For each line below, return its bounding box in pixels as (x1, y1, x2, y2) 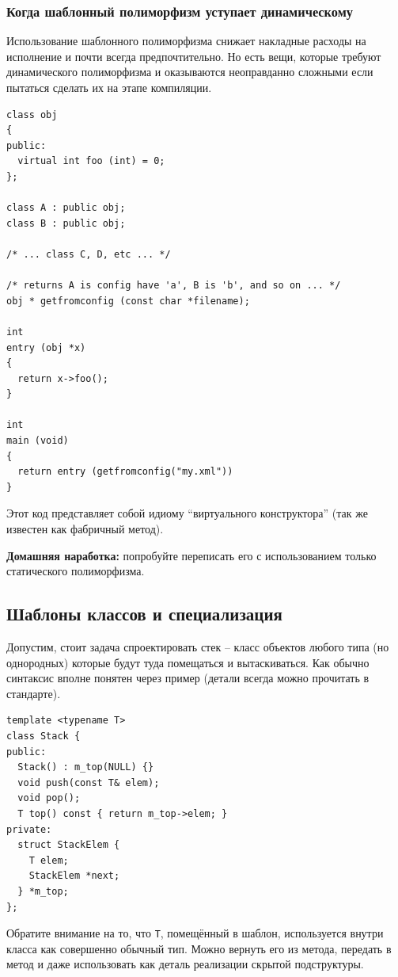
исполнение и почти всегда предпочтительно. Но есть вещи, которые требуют (6, 48, 381, 64)
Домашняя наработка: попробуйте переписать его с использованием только (6, 547, 377, 563)
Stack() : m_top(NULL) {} (17, 761, 154, 773)
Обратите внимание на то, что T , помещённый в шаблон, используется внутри (6, 925, 384, 941)
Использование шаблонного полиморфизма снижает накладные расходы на (6, 32, 366, 49)
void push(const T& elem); (17, 777, 160, 788)
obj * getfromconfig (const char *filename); (6, 295, 250, 307)
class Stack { (6, 730, 81, 742)
